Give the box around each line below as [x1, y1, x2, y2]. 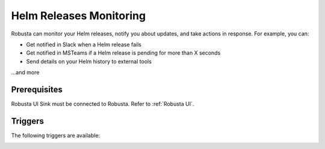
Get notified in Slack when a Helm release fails [26, 41, 141, 48]
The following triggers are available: [11, 132, 101, 139]
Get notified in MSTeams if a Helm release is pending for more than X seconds [26, 49, 221, 56]
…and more [11, 69, 40, 76]
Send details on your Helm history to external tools [26, 58, 152, 65]
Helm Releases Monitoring [11, 9, 146, 22]
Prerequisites [11, 84, 63, 94]
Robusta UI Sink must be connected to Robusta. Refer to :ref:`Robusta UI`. [11, 100, 194, 108]
